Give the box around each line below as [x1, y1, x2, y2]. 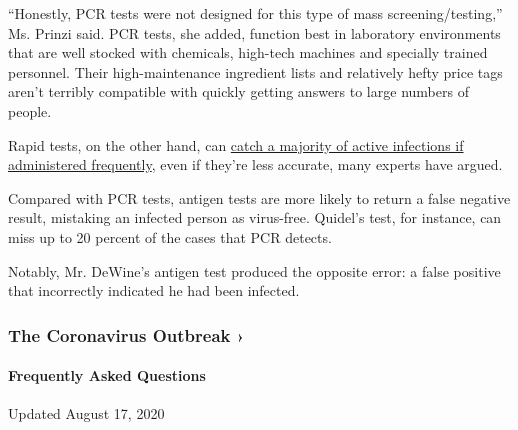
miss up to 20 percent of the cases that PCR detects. [8, 226, 332, 247]
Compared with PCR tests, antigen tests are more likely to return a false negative [8, 187, 511, 208]
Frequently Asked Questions [8, 365, 206, 386]
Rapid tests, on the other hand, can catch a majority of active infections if [8, 134, 464, 155]
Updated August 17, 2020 [8, 403, 165, 424]
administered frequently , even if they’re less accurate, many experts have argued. [8, 154, 503, 175]
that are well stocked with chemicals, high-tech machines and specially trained [8, 42, 488, 63]
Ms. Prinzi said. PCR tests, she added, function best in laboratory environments [8, 22, 501, 43]
